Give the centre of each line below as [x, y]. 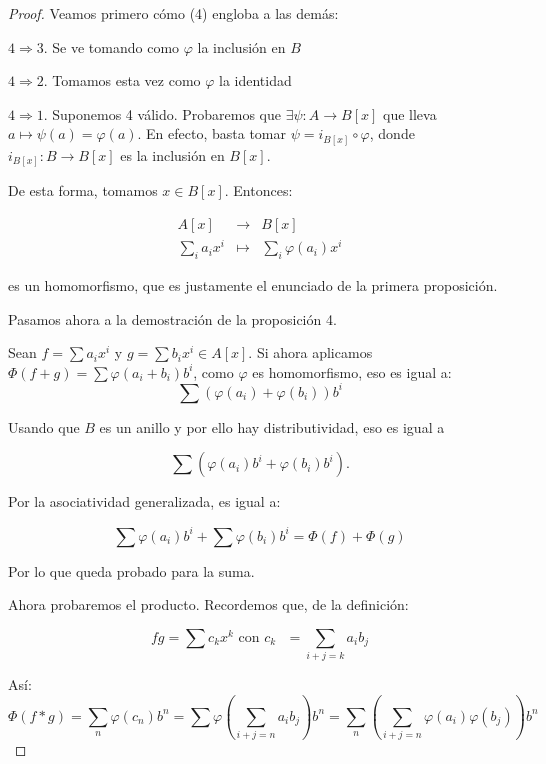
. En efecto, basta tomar [211, 133]
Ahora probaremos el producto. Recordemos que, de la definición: [208, 604]
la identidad [255, 80]
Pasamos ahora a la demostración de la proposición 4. [172, 318]
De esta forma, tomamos [83, 190]
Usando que [44, 426]
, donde [392, 133]
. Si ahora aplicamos [310, 352]
